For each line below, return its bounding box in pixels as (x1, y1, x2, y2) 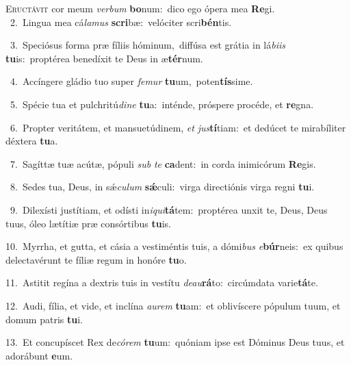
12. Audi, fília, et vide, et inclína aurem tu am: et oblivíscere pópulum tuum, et (5, 298, 341, 312)
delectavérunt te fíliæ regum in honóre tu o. (5, 252, 187, 266)
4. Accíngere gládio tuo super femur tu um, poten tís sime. (10, 74, 253, 88)
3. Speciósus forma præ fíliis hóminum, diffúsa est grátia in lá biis (10, 38, 286, 52)
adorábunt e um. (5, 348, 73, 362)
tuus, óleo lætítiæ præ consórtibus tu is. (5, 216, 171, 230)
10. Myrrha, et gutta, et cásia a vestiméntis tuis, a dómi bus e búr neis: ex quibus (5, 239, 343, 253)
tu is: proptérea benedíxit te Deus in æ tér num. (5, 51, 203, 65)
